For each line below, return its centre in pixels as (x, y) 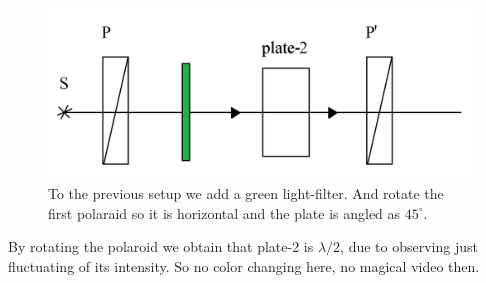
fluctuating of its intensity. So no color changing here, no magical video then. (244, 265)
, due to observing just (409, 246)
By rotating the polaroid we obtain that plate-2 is (161, 246)
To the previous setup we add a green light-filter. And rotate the (246, 193)
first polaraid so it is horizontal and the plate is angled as (224, 212)
